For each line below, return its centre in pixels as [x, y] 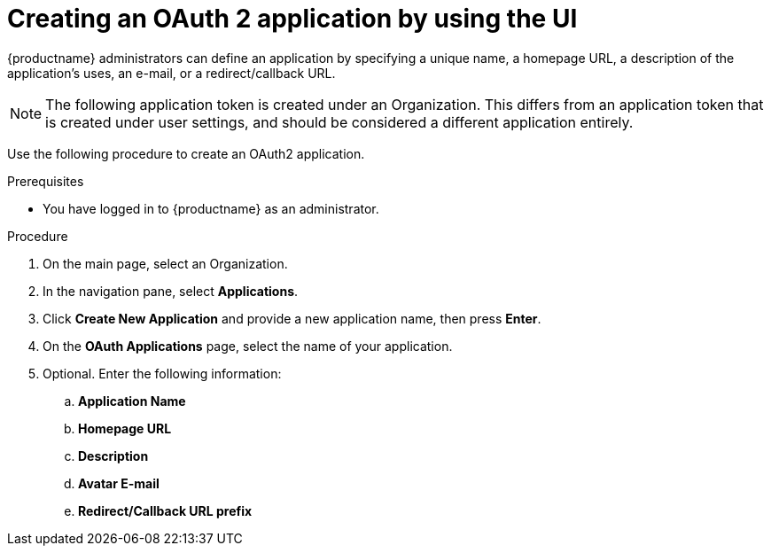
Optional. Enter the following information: [162, 373]
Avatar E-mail [119, 483]
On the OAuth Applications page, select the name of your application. [248, 346]
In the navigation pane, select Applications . [171, 291]
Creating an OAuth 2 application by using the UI [292, 19]
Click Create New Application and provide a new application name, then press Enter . [292, 318]
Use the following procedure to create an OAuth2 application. [186, 153]
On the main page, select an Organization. [165, 263]
